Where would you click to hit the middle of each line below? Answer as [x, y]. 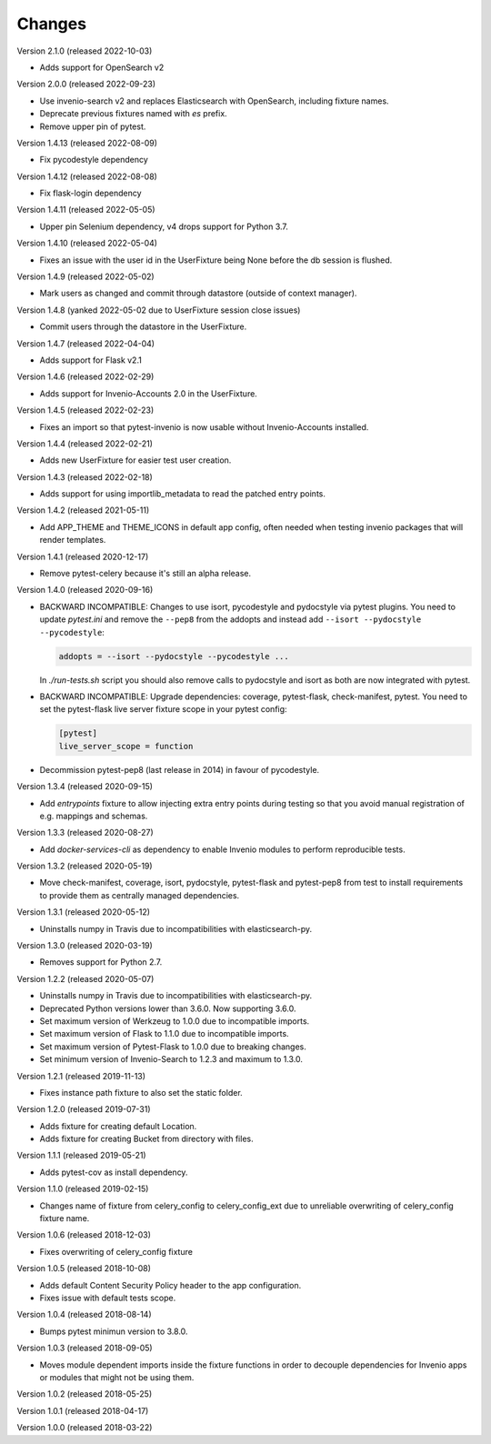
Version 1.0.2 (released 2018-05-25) [85, 1394]
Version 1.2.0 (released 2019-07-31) [84, 1109]
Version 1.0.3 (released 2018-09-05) [85, 1348]
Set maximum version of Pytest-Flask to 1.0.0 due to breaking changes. [173, 1047]
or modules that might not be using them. [117, 1377]
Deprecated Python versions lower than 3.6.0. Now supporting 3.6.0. [168, 1008]
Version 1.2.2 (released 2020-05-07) [85, 978]
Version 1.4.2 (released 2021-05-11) [83, 510]
